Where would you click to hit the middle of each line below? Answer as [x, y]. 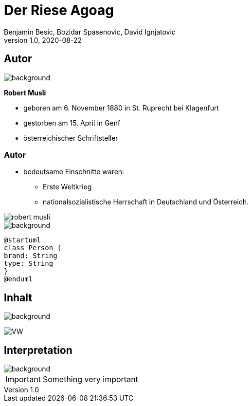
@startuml [22, 240]
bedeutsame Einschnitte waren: [74, 172]
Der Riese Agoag [59, 10]
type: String [29, 264]
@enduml [18, 279]
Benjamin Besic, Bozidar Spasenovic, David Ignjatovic [90, 32]
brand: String [31, 256]
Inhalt [18, 297]
